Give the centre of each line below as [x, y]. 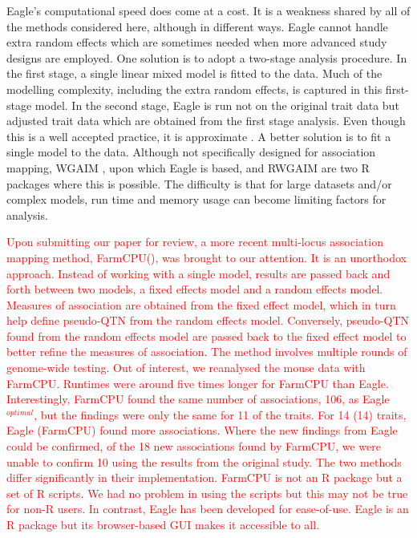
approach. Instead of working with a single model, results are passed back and [198, 273]
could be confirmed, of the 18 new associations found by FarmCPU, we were [194, 446]
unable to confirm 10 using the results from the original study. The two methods [204, 461]
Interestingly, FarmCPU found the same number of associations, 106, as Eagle [198, 399]
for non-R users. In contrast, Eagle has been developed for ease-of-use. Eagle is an [208, 509]
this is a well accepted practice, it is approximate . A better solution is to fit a [199, 136]
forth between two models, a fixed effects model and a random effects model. [195, 289]
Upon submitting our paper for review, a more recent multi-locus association [195, 242]
